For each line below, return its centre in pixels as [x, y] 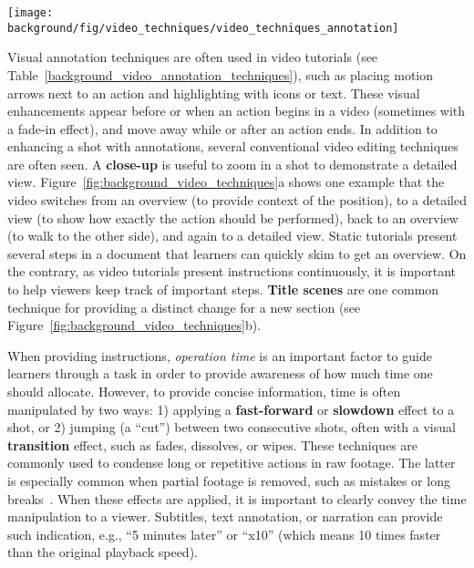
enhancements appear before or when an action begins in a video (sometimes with [237, 111]
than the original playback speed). [103, 552]
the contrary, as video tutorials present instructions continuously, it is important [232, 271]
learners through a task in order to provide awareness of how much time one [220, 373]
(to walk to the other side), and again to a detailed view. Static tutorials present [232, 236]
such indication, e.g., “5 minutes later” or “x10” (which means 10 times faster [224, 534]
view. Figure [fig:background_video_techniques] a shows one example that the [226, 182]
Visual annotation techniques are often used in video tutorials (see [193, 57]
